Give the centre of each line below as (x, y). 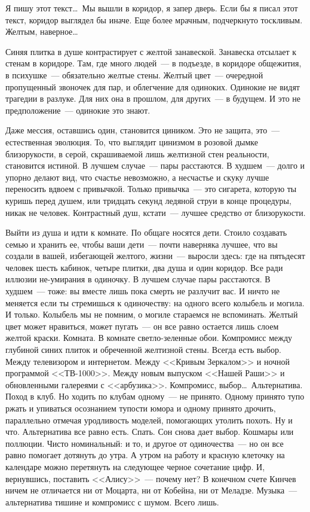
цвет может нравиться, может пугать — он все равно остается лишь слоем (142, 326)
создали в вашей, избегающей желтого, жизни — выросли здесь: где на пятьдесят (155, 256)
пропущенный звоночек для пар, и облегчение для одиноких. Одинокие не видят (153, 86)
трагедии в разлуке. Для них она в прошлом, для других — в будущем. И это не (153, 98)
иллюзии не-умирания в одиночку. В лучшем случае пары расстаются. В (138, 279)
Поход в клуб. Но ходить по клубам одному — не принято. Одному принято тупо (155, 396)
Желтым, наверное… (42, 31)
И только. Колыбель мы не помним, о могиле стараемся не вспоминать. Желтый (152, 314)
